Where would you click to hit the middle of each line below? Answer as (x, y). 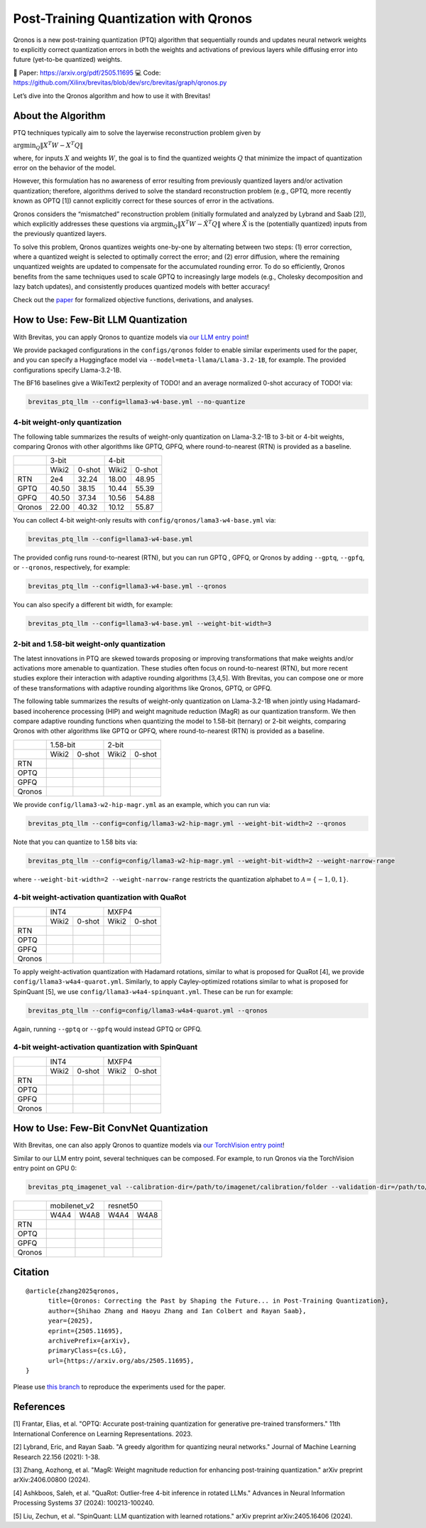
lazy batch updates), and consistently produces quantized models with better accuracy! (141, 287)
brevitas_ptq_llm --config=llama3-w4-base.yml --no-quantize (137, 402)
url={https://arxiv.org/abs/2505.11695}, (121, 1361)
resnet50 (123, 1206)
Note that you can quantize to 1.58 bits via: (75, 842)
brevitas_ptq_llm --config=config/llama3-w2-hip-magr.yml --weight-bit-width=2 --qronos (187, 823)
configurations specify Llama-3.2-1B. (67, 370)
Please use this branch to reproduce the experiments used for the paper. (120, 1387)
